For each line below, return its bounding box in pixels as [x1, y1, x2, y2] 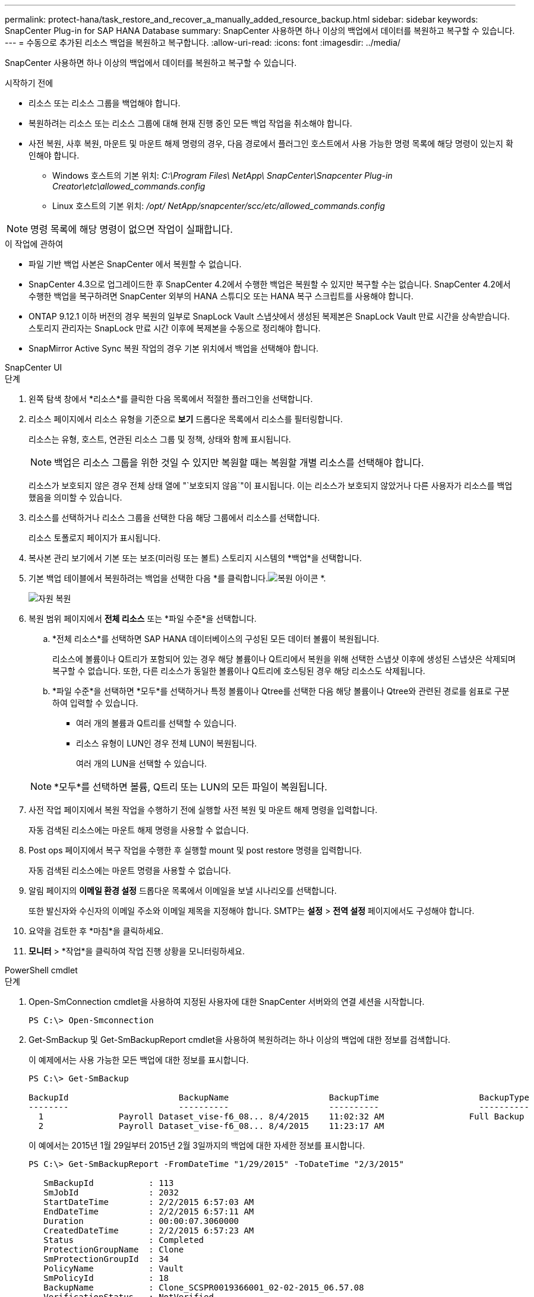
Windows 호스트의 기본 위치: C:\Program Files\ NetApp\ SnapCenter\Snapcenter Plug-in [52, 170, 393, 181]
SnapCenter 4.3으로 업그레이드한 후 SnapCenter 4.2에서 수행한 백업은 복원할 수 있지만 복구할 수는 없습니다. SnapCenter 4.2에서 [29, 279, 511, 289]
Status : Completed [43, 1235, 204, 1245]
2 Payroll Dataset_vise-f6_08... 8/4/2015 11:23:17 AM [38, 1121, 384, 1131]
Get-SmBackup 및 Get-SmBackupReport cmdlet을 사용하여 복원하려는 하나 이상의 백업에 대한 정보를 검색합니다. [29, 1035, 451, 1045]
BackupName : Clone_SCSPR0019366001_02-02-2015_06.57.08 [43, 1283, 364, 1292]
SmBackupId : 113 [43, 1178, 174, 1188]
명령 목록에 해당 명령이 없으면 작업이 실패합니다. [30, 223, 233, 235]
